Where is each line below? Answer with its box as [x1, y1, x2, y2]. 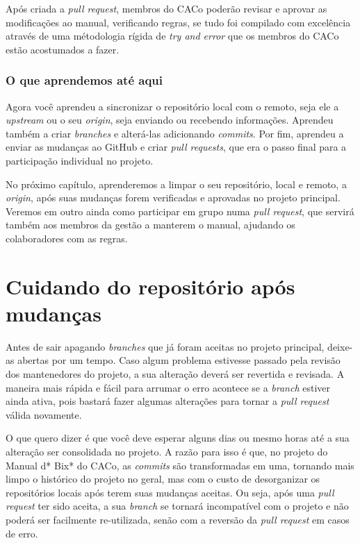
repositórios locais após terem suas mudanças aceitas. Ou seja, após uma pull [6, 485, 334, 499]
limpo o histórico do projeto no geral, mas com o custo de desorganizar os [6, 471, 320, 486]
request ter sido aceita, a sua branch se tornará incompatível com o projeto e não [6, 499, 349, 513]
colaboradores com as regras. [6, 231, 128, 245]
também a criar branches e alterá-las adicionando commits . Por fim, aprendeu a [6, 126, 344, 140]
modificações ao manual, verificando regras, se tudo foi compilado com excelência [6, 15, 351, 29]
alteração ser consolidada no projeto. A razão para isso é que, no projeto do [6, 444, 328, 458]
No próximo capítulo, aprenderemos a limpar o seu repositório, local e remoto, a [6, 176, 347, 191]
